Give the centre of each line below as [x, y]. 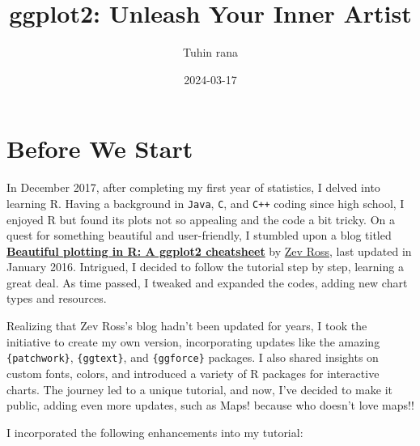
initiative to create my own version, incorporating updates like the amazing [193, 341]
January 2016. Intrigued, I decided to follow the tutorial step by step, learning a [205, 267]
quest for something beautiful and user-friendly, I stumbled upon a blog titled [199, 235]
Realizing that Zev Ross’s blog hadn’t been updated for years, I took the [187, 326]
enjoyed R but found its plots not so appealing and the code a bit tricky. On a [201, 219]
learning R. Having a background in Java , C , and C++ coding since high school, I [206, 203]
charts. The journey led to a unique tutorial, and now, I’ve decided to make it [199, 389]
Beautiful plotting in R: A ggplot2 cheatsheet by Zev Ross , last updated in [209, 251]
